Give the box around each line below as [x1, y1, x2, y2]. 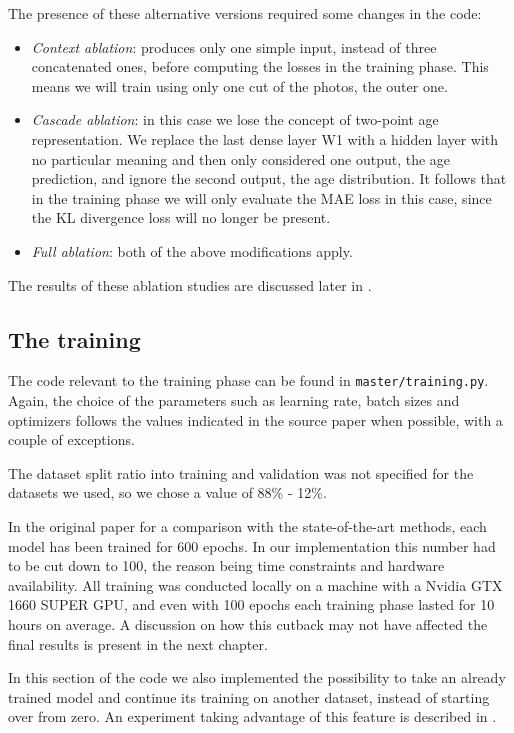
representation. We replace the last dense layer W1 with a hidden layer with [31, 128, 499, 149]
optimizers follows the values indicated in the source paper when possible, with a [8, 409, 503, 430]
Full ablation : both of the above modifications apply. [31, 240, 353, 261]
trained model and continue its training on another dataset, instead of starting [8, 686, 490, 707]
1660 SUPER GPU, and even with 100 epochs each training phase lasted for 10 [8, 594, 495, 615]
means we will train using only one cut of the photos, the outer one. [31, 75, 448, 96]
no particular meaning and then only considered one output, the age [31, 148, 451, 169]
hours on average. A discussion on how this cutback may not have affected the [8, 613, 488, 634]
